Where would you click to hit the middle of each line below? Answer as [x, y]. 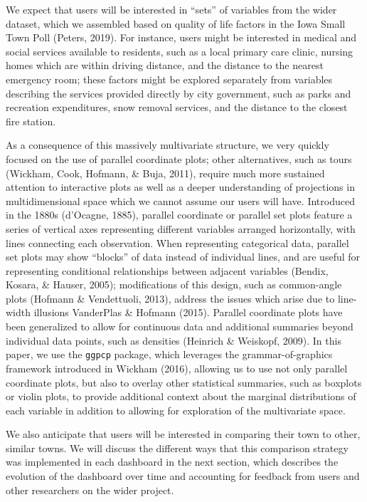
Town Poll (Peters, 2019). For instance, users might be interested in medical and [181, 37]
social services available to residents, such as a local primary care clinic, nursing [180, 51]
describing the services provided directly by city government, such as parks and [179, 93]
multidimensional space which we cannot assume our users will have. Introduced [180, 200]
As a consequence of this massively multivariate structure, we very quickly [167, 145]
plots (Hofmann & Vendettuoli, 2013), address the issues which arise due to [170, 298]
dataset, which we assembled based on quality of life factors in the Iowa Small [176, 23]
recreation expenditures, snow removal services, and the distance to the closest [177, 107]
